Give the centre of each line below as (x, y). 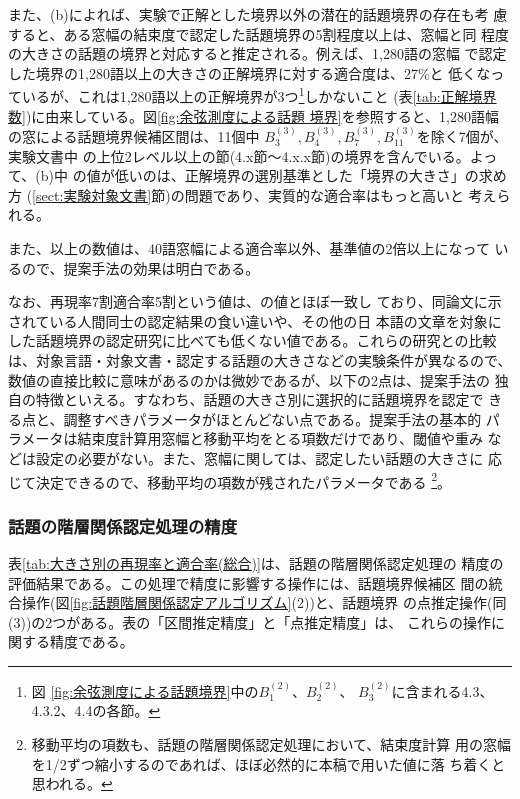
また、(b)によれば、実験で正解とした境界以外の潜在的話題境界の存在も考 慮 (258, 14)
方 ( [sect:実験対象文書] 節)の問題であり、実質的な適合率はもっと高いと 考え (252, 194)
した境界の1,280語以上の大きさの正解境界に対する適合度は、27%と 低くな (249, 72)
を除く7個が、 (462, 136)
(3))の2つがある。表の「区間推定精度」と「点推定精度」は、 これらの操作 (249, 621)
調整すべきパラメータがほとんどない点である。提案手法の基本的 (272, 418)
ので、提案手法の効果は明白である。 (140, 267)
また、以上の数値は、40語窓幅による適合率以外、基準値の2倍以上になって (249, 248)
